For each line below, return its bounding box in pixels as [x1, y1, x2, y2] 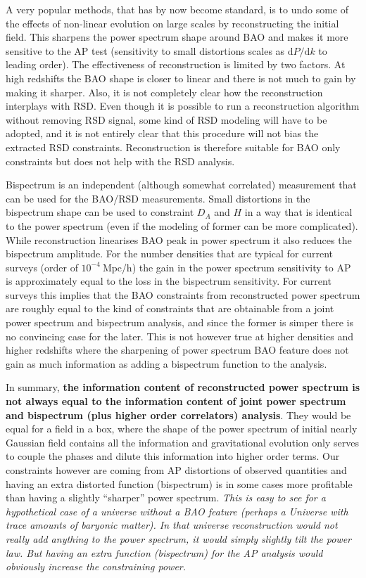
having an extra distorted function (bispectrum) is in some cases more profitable [6, 476, 353, 491]
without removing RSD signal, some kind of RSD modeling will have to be [6, 112, 327, 127]
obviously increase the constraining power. [6, 559, 187, 574]
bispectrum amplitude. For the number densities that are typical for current [6, 246, 334, 261]
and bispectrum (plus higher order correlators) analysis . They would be [6, 407, 351, 422]
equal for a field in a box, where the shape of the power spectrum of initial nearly [6, 421, 358, 436]
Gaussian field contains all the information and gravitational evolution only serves [6, 435, 359, 449]
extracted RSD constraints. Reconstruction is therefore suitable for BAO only [6, 139, 341, 154]
